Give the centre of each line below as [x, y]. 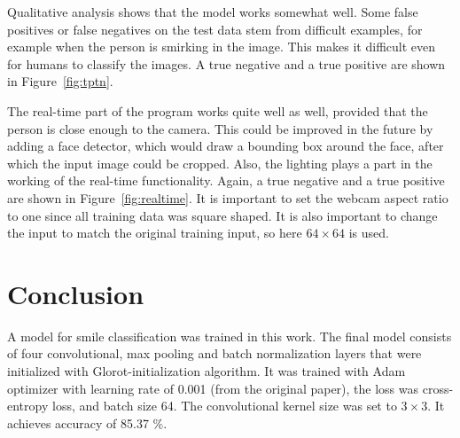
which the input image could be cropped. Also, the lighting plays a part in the [220, 163]
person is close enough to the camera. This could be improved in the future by [220, 128]
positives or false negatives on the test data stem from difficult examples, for [215, 29]
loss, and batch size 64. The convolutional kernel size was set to [224, 406]
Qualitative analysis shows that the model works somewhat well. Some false [213, 12]
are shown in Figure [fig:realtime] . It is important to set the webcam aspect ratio [228, 197]
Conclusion [76, 293]
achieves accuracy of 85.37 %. [87, 422]
